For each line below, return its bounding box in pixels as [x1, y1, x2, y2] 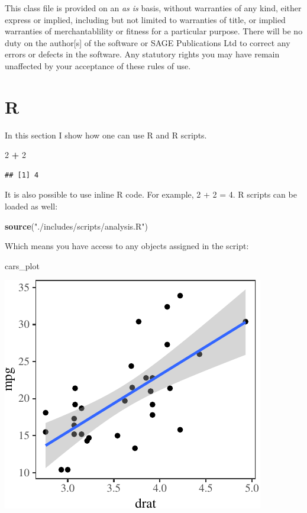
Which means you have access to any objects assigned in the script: [5, 240, 249, 252]
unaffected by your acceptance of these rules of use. [5, 59, 191, 72]
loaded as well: [5, 200, 58, 212]
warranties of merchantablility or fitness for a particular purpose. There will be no [5, 25, 303, 37]
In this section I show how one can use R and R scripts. [5, 128, 207, 141]
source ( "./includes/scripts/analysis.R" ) [5, 220, 148, 232]
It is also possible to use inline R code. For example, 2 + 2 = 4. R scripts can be [5, 188, 297, 201]
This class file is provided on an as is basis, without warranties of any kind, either [5, 2, 302, 14]
